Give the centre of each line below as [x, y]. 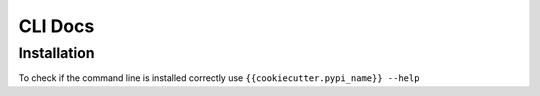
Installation [56, 53]
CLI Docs [56, 26]
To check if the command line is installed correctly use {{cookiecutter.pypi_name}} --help [219, 78]
